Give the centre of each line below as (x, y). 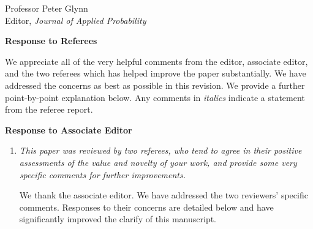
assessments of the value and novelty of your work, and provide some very (158, 162)
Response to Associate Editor (69, 130)
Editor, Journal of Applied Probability (76, 20)
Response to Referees (51, 41)
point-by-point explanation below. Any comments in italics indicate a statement (155, 97)
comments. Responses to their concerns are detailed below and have (146, 207)
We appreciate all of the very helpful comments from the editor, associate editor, (156, 61)
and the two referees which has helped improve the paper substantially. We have (156, 73)
